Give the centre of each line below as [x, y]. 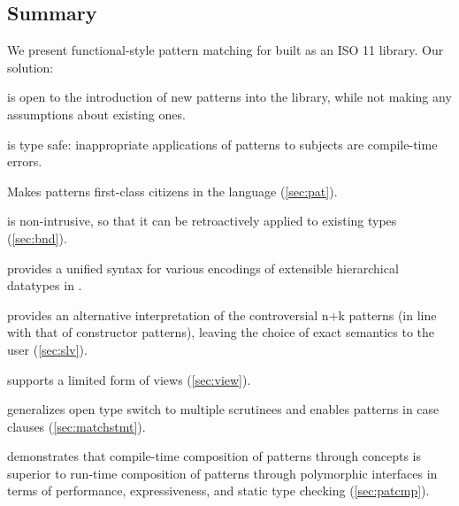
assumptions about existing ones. [96, 114]
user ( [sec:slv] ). [47, 349]
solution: [31, 67]
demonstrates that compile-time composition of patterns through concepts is [214, 456]
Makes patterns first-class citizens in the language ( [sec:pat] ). [172, 191]
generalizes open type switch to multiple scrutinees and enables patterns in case [223, 409]
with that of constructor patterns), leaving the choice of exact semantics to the [221, 332]
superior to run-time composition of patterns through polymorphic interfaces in [222, 473]
